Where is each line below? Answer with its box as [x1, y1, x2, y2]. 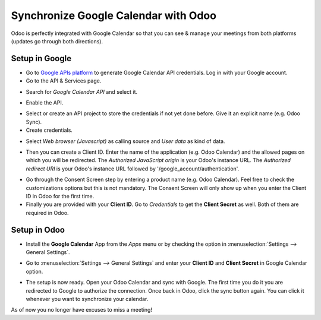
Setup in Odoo [11, 224, 65, 235]
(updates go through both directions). [11, 37, 103, 45]
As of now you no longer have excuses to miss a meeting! [11, 306, 153, 313]
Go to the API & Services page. [26, 77, 102, 84]
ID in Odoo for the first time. [26, 192, 95, 199]
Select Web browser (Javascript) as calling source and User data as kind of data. [26, 137, 225, 145]
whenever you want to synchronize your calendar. [26, 295, 149, 302]
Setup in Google [11, 53, 71, 64]
